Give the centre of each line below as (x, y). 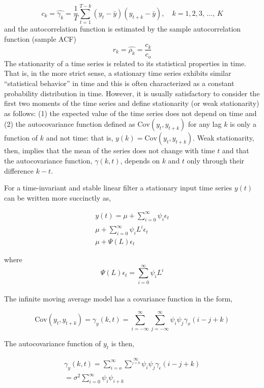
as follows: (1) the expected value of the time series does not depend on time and (130, 113)
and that (236, 150)
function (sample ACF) (40, 38)
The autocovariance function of (53, 343)
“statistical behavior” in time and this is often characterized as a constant (119, 83)
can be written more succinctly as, (58, 197)
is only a (243, 124)
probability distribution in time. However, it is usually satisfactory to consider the (132, 93)
